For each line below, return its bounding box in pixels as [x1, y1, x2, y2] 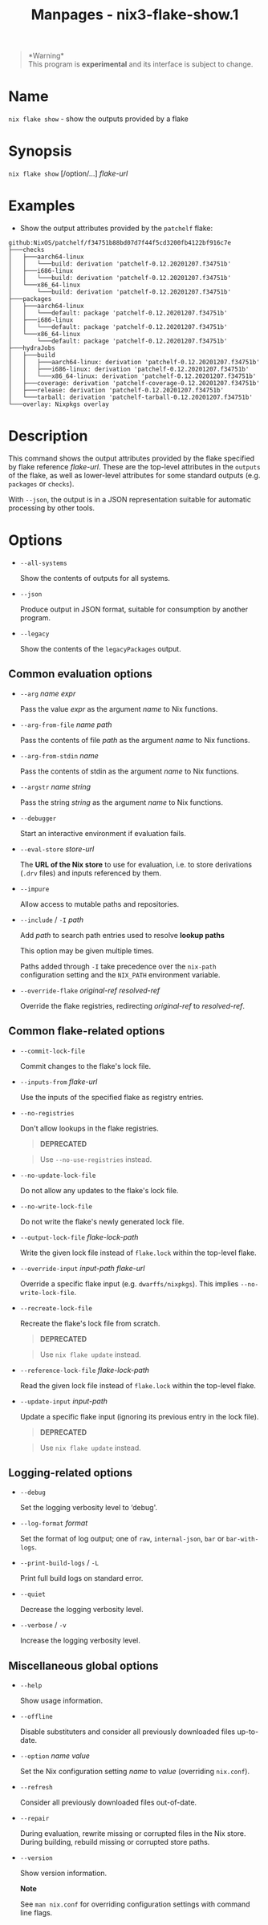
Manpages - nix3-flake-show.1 [30, 6, 239, 24]
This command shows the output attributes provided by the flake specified [8, 453, 255, 463]
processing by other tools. [8, 503, 95, 513]
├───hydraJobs [8, 344, 56, 352]
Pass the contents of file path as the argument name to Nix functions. [19, 735, 250, 745]
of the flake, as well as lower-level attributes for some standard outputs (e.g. [8, 470, 261, 480]
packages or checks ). [8, 479, 75, 489]
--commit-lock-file [19, 1047, 86, 1055]
